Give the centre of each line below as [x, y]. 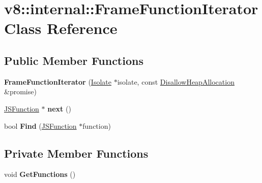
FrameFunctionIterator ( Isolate [58, 81]
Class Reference [61, 28]
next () [59, 108]
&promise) [20, 92]
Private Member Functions [76, 153]
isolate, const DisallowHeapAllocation [176, 81]
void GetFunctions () [40, 174]
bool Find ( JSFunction [40, 125]
